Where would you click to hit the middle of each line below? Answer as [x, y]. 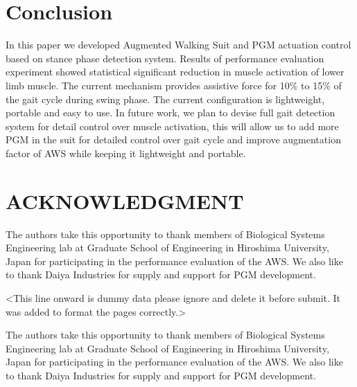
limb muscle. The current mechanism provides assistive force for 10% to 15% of [174, 85]
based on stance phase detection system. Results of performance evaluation [165, 58]
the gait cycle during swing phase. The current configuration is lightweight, [165, 99]
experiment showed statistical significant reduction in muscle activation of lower [175, 72]
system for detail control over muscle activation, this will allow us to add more [172, 126]
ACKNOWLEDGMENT [125, 200]
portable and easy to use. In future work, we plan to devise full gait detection [171, 112]
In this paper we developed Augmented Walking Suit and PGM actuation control [178, 45]
